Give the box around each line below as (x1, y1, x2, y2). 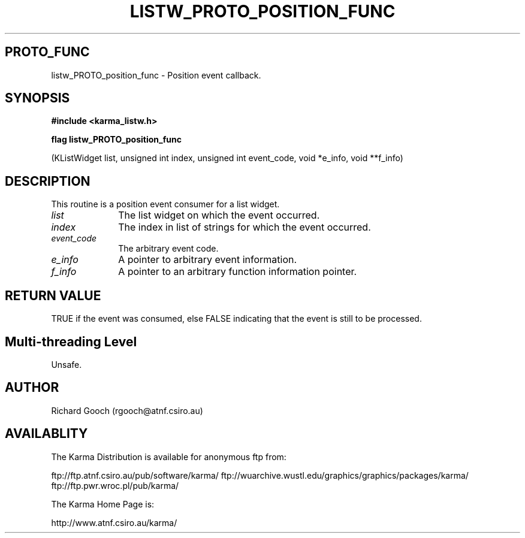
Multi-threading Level (5, 334, 137, 349)
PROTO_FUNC (5, 44, 90, 60)
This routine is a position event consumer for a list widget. (51, 199, 280, 210)
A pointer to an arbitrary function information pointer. (118, 265, 357, 278)
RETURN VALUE (5, 288, 101, 303)
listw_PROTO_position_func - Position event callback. (51, 69, 261, 80)
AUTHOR (5, 380, 59, 395)
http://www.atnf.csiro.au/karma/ (51, 517, 177, 528)
